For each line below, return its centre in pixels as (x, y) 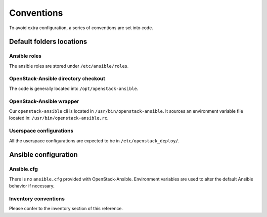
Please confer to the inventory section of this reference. (66, 209)
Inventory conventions (37, 199)
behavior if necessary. (32, 186)
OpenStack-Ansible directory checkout (57, 79)
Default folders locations (48, 42)
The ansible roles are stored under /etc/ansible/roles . (69, 66)
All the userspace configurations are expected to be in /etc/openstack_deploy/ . (94, 140)
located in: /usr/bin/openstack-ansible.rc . (59, 118)
